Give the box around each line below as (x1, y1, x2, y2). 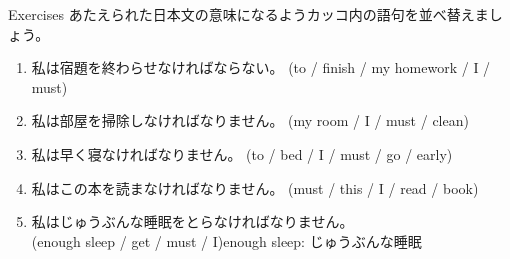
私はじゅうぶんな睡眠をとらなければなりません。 (31, 211, 354, 232)
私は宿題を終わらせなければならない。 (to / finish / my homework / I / (31, 57, 491, 78)
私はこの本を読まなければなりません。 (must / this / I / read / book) (31, 177, 479, 198)
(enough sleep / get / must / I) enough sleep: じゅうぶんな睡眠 (31, 230, 422, 251)
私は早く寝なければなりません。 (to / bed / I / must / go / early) (31, 143, 453, 164)
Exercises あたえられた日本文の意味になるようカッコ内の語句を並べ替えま (8, 4, 489, 24)
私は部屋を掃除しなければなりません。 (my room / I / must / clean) (31, 110, 469, 131)
